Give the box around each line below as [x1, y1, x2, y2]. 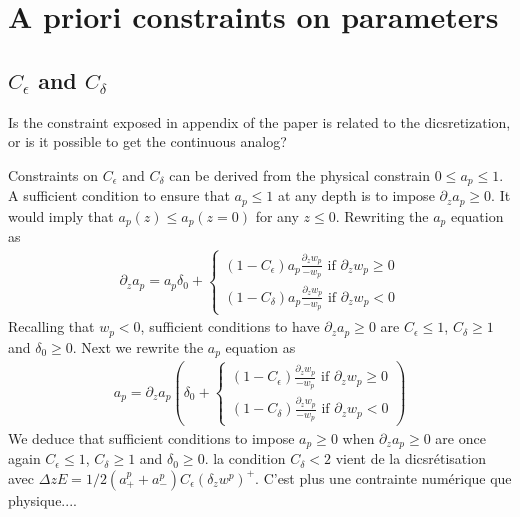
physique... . [8, 489, 77, 510]
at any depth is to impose [277, 185, 435, 206]
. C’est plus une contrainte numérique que [255, 467, 512, 488]
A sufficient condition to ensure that [8, 185, 230, 206]
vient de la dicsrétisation [335, 448, 486, 469]
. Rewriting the [335, 205, 429, 226]
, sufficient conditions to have [140, 316, 320, 337]
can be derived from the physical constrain [169, 164, 431, 185]
